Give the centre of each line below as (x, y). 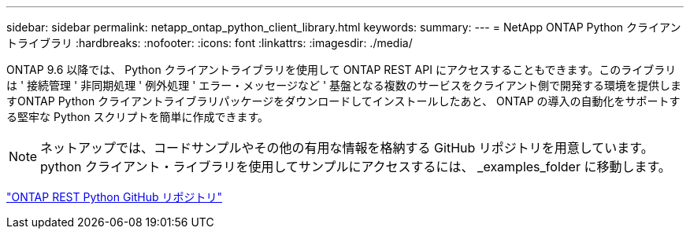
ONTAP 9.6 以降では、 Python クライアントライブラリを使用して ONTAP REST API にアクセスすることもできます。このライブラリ (341, 70)
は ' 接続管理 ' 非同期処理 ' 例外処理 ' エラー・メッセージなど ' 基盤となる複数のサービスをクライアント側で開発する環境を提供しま (344, 85)
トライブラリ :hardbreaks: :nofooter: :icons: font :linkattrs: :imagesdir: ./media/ (210, 43)
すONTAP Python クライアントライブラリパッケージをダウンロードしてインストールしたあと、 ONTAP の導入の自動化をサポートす (343, 101)
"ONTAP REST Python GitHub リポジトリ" (115, 197)
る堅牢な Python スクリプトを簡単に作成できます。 (138, 117)
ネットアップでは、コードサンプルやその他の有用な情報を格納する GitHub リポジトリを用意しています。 (347, 148)
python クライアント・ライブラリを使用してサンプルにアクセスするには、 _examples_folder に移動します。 (356, 167)
